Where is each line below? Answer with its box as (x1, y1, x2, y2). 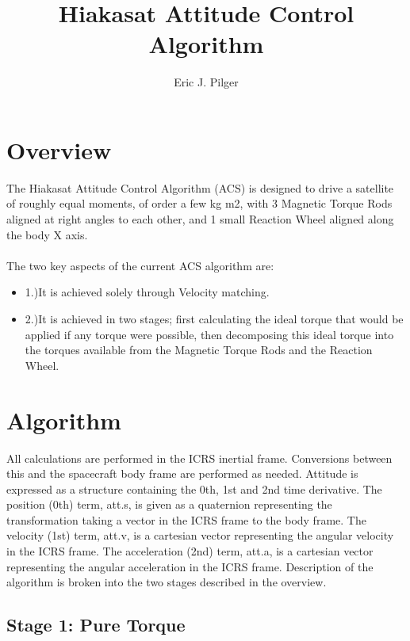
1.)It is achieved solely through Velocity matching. (25, 284, 270, 300)
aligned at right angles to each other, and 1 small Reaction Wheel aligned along (6, 211, 394, 227)
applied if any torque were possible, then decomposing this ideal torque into (25, 326, 394, 342)
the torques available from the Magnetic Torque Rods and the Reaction (25, 341, 373, 358)
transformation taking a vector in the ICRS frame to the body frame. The (6, 511, 366, 528)
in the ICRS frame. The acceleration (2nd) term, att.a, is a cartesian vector (6, 543, 374, 559)
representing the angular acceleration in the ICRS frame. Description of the (6, 558, 374, 574)
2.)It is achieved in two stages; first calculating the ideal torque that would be (25, 311, 404, 326)
